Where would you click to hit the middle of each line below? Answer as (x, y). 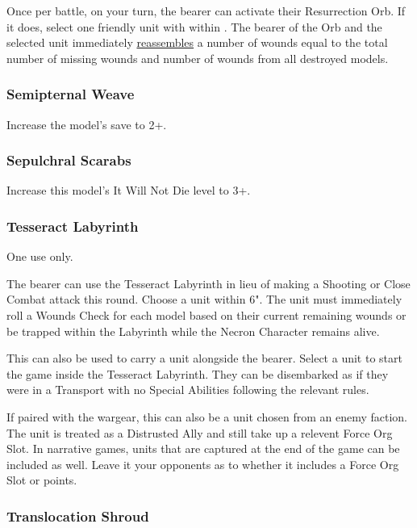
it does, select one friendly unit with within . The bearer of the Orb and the (194, 26)
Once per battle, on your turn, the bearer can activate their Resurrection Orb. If (206, 10)
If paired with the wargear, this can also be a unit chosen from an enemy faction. (207, 416)
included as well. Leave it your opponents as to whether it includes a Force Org (203, 464)
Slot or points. (42, 480)
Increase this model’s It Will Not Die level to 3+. (129, 190)
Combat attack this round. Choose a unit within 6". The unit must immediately (204, 299)
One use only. (40, 256)
